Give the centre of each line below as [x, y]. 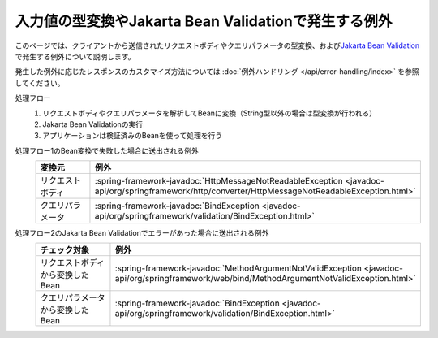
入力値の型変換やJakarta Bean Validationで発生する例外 [204, 21]
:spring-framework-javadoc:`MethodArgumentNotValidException [238, 268]
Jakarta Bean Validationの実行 [93, 124]
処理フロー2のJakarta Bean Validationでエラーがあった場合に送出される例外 [142, 233]
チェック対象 [64, 250]
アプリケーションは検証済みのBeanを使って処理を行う [133, 136]
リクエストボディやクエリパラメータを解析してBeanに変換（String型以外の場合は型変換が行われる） [210, 113]
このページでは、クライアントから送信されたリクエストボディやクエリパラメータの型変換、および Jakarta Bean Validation [217, 45]
